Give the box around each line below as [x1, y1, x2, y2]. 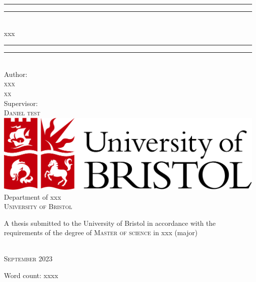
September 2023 [4, 253, 53, 264]
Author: [4, 69, 28, 79]
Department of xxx [4, 191, 62, 202]
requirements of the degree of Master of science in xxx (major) [4, 227, 198, 238]
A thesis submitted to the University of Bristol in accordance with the [4, 217, 216, 228]
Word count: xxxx [4, 270, 59, 281]
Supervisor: [4, 98, 38, 108]
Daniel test [4, 107, 40, 118]
